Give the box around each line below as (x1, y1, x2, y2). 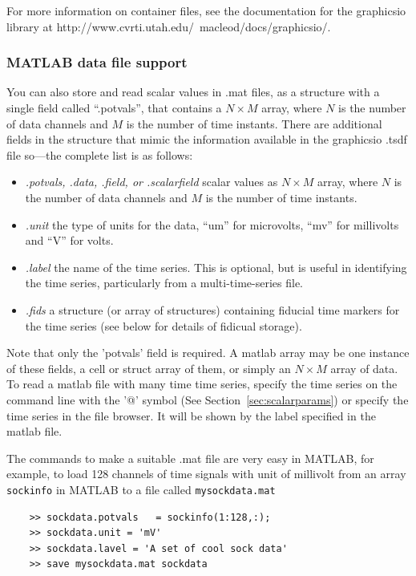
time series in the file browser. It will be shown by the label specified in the (6, 407, 376, 424)
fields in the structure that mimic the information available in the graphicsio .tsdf (6, 131, 407, 148)
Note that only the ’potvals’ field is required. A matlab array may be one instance (6, 344, 410, 361)
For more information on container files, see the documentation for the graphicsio (6, 2, 406, 18)
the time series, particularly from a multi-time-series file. (25, 274, 303, 291)
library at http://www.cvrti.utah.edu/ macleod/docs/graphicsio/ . (6, 18, 331, 34)
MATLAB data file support (6, 52, 188, 72)
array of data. (330, 359, 398, 376)
